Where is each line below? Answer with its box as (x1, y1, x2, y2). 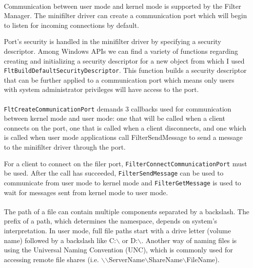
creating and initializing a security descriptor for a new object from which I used (4, 55, 245, 66)
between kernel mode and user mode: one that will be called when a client (4, 113, 225, 123)
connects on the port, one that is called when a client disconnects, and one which (4, 122, 246, 133)
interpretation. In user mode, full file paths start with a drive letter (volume (4, 225, 231, 235)
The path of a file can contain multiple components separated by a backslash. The (4, 206, 250, 216)
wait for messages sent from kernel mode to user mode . (4, 187, 168, 197)
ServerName (109, 254, 145, 264)
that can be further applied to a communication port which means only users (4, 74, 234, 85)
